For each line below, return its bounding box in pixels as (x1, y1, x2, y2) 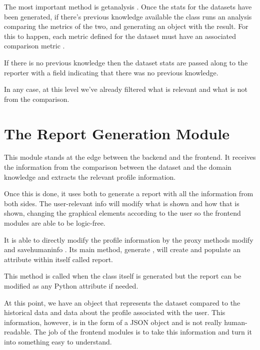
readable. (4, 327, 32, 337)
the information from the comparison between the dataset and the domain (4, 162, 231, 172)
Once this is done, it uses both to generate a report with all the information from (4, 188, 253, 199)
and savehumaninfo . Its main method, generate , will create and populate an (4, 244, 241, 255)
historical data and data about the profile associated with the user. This (4, 307, 225, 318)
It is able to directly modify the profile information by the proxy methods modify (4, 234, 253, 245)
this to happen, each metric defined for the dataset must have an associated (4, 30, 236, 41)
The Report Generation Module (4, 123, 229, 143)
